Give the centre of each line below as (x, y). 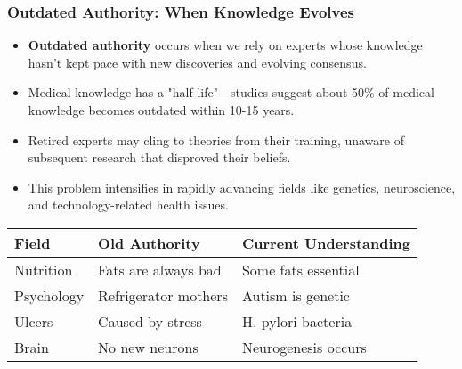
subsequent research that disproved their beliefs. (159, 157)
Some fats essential (300, 269)
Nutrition (44, 269)
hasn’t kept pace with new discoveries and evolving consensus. (197, 62)
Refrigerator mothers (163, 295)
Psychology (49, 295)
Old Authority (149, 242)
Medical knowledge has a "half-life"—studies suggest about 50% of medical (231, 92)
